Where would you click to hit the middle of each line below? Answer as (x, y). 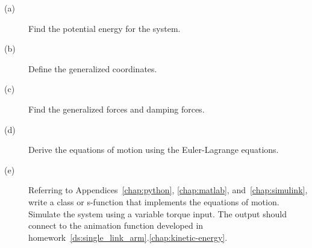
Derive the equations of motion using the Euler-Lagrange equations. (154, 150)
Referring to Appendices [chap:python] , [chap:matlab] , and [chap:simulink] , (168, 190)
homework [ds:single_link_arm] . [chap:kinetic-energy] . (128, 237)
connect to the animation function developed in (116, 225)
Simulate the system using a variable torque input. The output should (158, 213)
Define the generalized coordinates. (93, 68)
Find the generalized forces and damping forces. (117, 109)
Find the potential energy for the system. (105, 28)
